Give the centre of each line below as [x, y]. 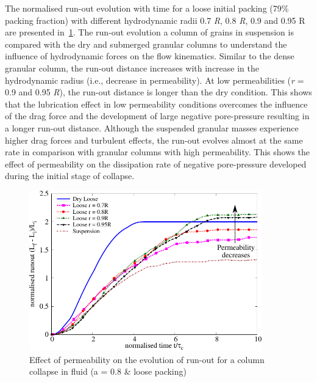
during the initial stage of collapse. [70, 176]
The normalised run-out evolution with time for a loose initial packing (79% [147, 8]
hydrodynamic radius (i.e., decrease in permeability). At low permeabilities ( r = [155, 80]
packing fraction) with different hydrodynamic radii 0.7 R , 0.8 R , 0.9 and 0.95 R [155, 20]
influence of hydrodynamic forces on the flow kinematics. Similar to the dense [150, 56]
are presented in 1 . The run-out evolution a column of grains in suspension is [149, 32]
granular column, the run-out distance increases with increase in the [132, 68]
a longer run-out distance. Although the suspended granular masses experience [152, 127]
